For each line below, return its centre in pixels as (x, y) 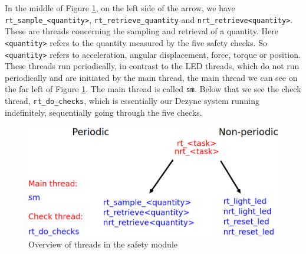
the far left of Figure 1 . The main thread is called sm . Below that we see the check (153, 89)
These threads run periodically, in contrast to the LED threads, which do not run (152, 66)
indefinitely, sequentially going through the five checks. (103, 112)
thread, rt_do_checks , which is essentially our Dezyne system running (132, 100)
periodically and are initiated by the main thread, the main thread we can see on (151, 77)
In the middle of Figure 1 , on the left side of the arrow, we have (120, 8)
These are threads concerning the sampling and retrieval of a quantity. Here (142, 31)
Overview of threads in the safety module (103, 244)
